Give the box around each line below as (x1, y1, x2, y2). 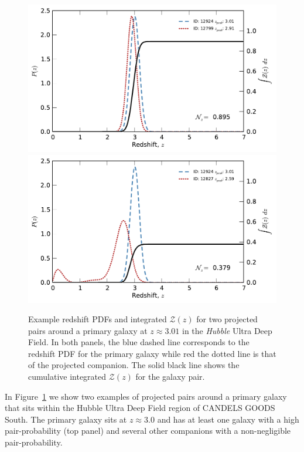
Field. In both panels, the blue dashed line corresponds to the (28, 336, 250, 348)
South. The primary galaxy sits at (5, 413, 127, 425)
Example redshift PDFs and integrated (28, 313, 167, 325)
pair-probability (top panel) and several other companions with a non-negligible (5, 424, 291, 437)
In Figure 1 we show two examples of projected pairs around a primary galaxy (5, 390, 287, 402)
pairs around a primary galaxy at (28, 324, 148, 336)
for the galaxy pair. (135, 370, 205, 383)
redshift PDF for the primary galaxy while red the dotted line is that (28, 347, 276, 359)
